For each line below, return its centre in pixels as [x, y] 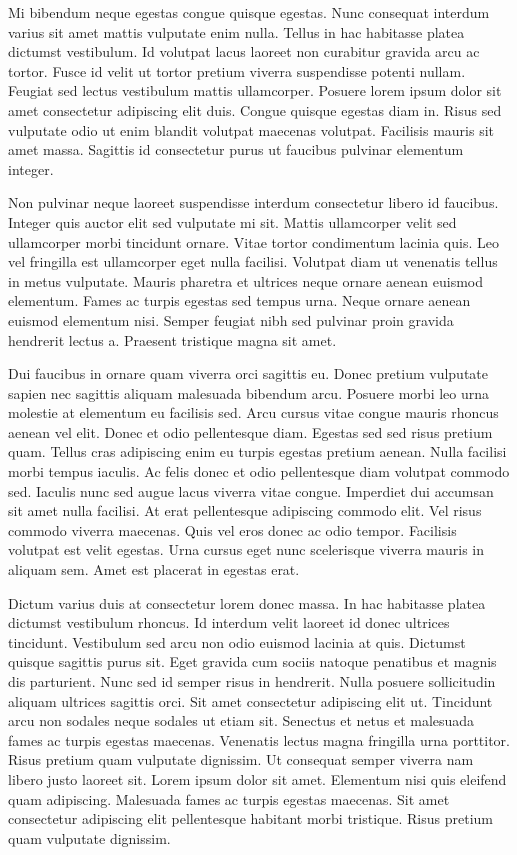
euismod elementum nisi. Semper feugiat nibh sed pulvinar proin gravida [231, 319]
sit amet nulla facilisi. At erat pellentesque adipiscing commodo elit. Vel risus [245, 510]
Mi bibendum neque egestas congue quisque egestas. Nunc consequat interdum [249, 12]
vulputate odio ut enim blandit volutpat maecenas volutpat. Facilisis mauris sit [251, 129]
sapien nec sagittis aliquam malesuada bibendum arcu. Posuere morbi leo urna [249, 392]
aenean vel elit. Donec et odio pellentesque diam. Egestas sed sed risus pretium [250, 431]
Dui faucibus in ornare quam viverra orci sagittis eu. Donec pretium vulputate [248, 373]
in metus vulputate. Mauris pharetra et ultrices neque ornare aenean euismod [246, 280]
